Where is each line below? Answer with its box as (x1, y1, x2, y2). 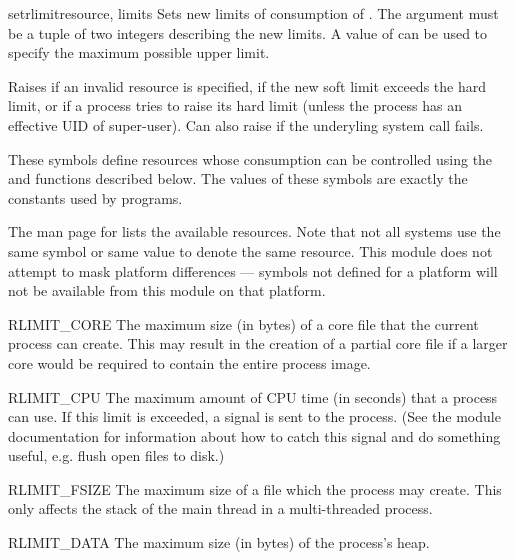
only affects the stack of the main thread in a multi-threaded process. (8, 498, 433, 519)
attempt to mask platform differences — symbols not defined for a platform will (8, 260, 498, 281)
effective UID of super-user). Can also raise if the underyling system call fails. (8, 114, 484, 135)
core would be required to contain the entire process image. (8, 352, 371, 373)
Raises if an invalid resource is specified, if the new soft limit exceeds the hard (8, 75, 486, 96)
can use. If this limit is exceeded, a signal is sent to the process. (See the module (8, 406, 501, 427)
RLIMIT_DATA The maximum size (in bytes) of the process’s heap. (8, 532, 430, 553)
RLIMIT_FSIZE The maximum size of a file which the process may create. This (8, 478, 502, 499)
